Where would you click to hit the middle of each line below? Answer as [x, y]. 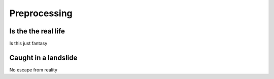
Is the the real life [37, 31]
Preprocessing [41, 13]
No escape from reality [33, 70]
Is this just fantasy [28, 44]
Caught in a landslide [43, 57]
